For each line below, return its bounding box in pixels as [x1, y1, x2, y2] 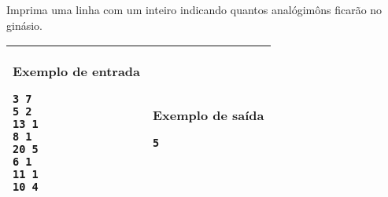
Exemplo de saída [153, 106, 264, 125]
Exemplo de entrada [13, 62, 141, 81]
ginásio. [6, 16, 42, 33]
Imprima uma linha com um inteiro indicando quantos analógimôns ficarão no [6, 2, 382, 17]
